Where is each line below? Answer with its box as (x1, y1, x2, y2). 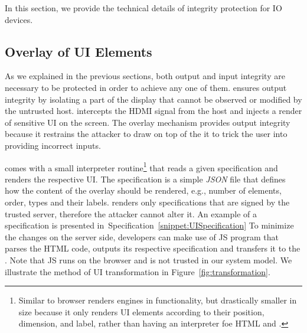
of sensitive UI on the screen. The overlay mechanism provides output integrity (5, 116, 290, 128)
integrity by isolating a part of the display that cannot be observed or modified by (5, 93, 302, 105)
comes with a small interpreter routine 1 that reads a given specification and (5, 159, 278, 174)
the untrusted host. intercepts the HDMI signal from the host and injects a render (5, 105, 302, 117)
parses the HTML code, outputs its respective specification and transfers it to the (5, 242, 301, 254)
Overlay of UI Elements (5, 42, 152, 60)
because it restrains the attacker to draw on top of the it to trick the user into (5, 128, 288, 140)
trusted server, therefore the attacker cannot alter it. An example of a (5, 207, 257, 220)
